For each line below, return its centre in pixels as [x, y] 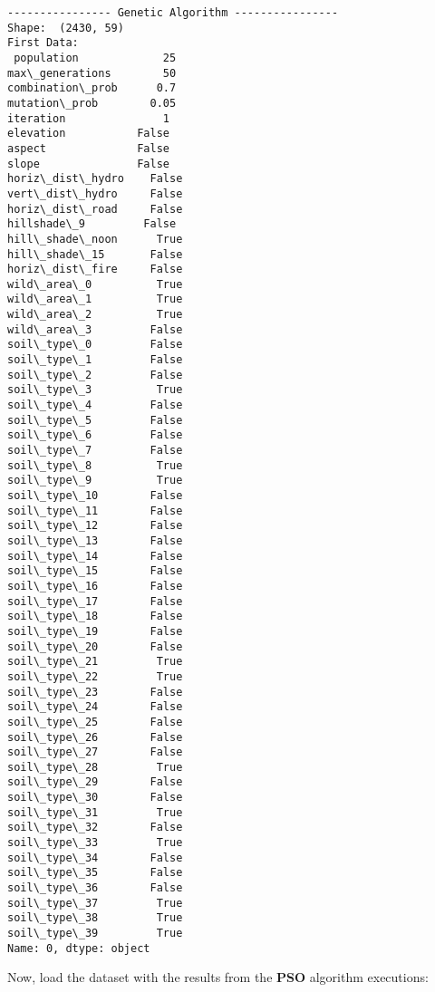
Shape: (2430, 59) [66, 28]
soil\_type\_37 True [95, 903]
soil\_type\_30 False [95, 798]
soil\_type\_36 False [95, 888]
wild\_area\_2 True [95, 315]
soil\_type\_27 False [95, 752]
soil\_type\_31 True [95, 812]
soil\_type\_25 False [95, 722]
